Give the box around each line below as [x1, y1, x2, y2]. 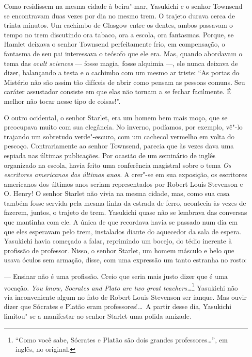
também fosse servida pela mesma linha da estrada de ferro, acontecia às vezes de [4, 197, 246, 208]
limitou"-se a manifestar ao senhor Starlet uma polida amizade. [4, 311, 191, 321]
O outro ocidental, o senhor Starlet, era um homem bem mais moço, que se [4, 112, 228, 122]
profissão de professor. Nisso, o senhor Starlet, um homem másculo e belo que [4, 245, 235, 255]
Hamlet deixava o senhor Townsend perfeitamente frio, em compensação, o [4, 39, 225, 49]
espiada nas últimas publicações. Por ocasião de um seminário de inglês [4, 150, 216, 160]
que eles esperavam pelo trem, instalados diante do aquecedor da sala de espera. [4, 226, 241, 236]
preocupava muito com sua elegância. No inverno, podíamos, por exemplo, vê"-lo [4, 122, 243, 132]
